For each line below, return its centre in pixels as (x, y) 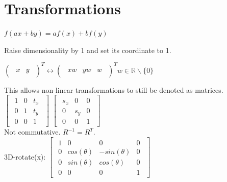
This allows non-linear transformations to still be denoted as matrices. (114, 89)
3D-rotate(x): (25, 156)
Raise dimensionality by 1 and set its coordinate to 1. (88, 50)
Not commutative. (32, 132)
